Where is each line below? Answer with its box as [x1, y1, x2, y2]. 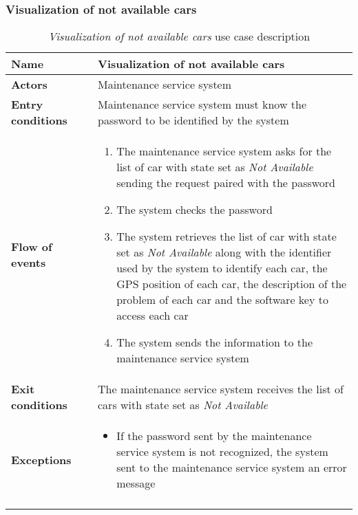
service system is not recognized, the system [116, 443, 328, 460]
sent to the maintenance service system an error [116, 459, 347, 476]
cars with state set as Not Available [98, 397, 268, 413]
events [11, 254, 46, 271]
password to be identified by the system [98, 112, 289, 129]
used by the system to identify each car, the [116, 260, 328, 276]
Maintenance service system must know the [98, 96, 307, 113]
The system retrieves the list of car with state [116, 228, 337, 245]
